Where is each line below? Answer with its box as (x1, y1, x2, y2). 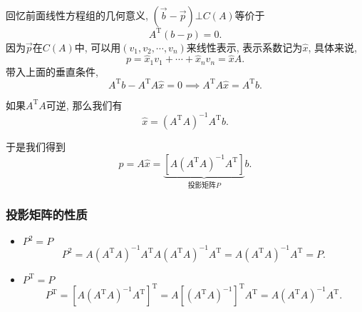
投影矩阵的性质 (6, 205, 88, 223)
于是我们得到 (6, 139, 66, 154)
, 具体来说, (308, 39, 357, 54)
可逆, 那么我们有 (46, 97, 123, 112)
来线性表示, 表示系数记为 (186, 39, 303, 54)
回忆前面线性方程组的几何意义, (6, 8, 148, 22)
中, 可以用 (74, 39, 121, 54)
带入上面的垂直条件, (6, 64, 98, 79)
